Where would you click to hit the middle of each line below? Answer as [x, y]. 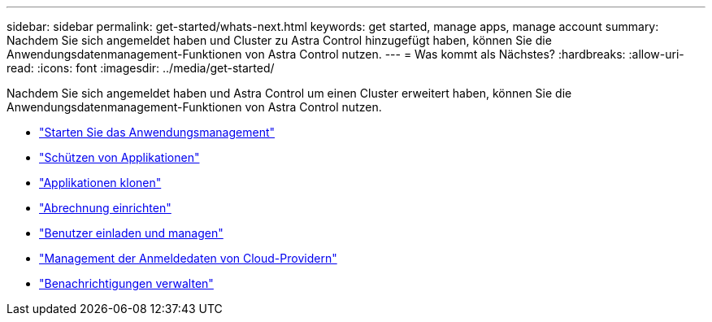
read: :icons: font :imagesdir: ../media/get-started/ [141, 68]
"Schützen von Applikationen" [119, 157]
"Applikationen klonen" [100, 183]
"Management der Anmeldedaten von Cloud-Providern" [188, 258]
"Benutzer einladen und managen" [131, 233]
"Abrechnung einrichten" [105, 208]
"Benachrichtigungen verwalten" [126, 283]
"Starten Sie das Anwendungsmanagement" [157, 132]
